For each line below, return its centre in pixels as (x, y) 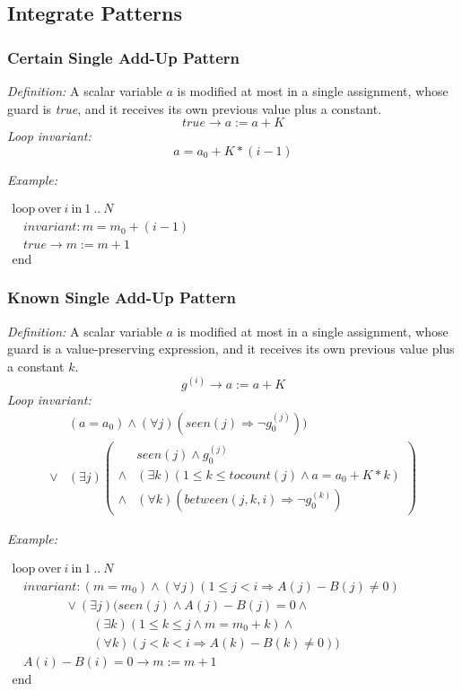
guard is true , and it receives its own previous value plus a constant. (195, 108)
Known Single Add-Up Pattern (122, 297)
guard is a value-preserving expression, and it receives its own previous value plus (231, 349)
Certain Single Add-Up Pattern (124, 57)
